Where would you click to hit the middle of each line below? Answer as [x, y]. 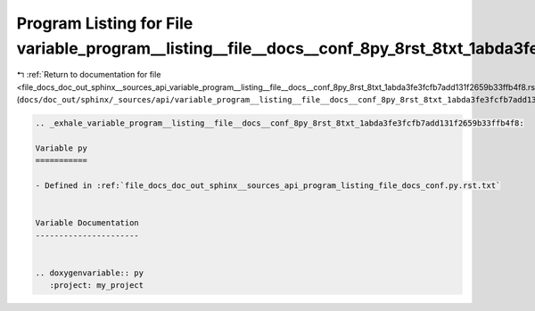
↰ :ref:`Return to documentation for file [89, 75]
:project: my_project [97, 286]
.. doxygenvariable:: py [90, 273]
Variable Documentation [87, 223]
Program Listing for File [105, 23]
